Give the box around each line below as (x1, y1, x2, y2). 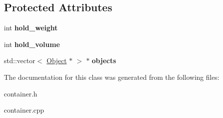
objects (91, 55, 116, 66)
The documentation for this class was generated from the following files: (4, 71, 220, 82)
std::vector (4, 55, 35, 66)
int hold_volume (4, 39, 60, 49)
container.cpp (4, 105, 45, 115)
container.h (4, 88, 38, 98)
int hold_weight (4, 23, 58, 33)
